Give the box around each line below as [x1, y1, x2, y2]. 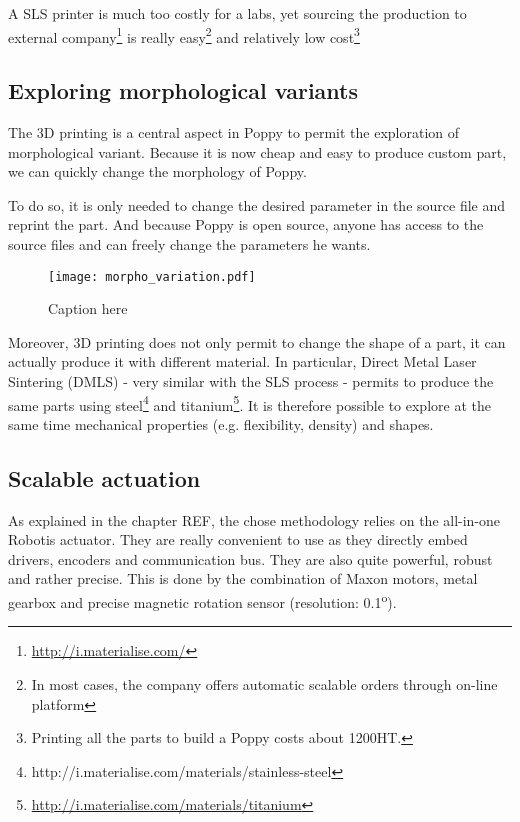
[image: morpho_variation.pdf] [48, 269, 256, 284]
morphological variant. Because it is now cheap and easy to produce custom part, [8, 141, 507, 162]
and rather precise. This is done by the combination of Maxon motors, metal [8, 568, 478, 589]
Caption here [48, 298, 128, 319]
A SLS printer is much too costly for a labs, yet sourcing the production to [8, 3, 467, 23]
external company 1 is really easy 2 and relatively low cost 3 [8, 23, 360, 47]
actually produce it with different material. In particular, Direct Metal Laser [8, 351, 477, 372]
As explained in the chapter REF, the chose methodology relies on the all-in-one [8, 509, 501, 530]
